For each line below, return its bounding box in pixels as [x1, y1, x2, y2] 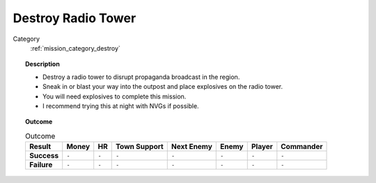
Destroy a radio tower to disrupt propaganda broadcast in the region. [42, 73, 240, 81]
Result [29, 142, 52, 152]
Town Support [115, 142, 164, 152]
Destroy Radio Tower [13, 10, 136, 26]
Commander [281, 142, 323, 152]
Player [251, 142, 273, 152]
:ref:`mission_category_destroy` [30, 44, 121, 52]
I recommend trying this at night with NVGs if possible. [42, 101, 199, 110]
